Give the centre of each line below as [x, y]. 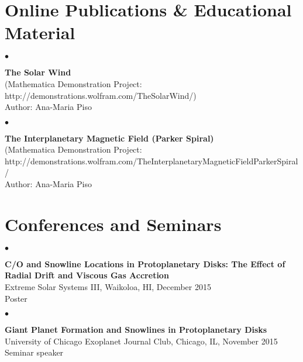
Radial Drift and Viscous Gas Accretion [87, 275]
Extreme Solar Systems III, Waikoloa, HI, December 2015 [108, 286]
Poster [16, 298]
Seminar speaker [34, 352]
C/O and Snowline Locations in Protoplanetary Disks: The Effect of [145, 263]
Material [40, 32]
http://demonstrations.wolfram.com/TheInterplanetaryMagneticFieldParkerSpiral [151, 161]
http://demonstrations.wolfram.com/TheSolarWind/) [101, 95]
